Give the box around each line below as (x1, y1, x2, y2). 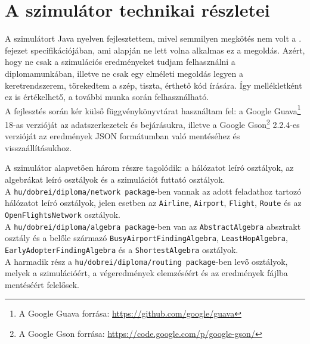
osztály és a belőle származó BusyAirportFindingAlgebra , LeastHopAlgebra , (5, 232, 288, 244)
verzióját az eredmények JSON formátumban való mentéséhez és (5, 130, 240, 142)
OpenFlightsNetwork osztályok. (5, 208, 120, 220)
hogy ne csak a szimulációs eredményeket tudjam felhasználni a (5, 55, 235, 68)
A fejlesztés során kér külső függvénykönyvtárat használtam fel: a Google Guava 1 (5, 102, 301, 117)
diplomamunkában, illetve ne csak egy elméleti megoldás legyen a (5, 67, 243, 79)
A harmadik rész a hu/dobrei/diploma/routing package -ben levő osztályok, (5, 255, 288, 267)
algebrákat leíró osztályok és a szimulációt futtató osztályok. (5, 173, 225, 185)
